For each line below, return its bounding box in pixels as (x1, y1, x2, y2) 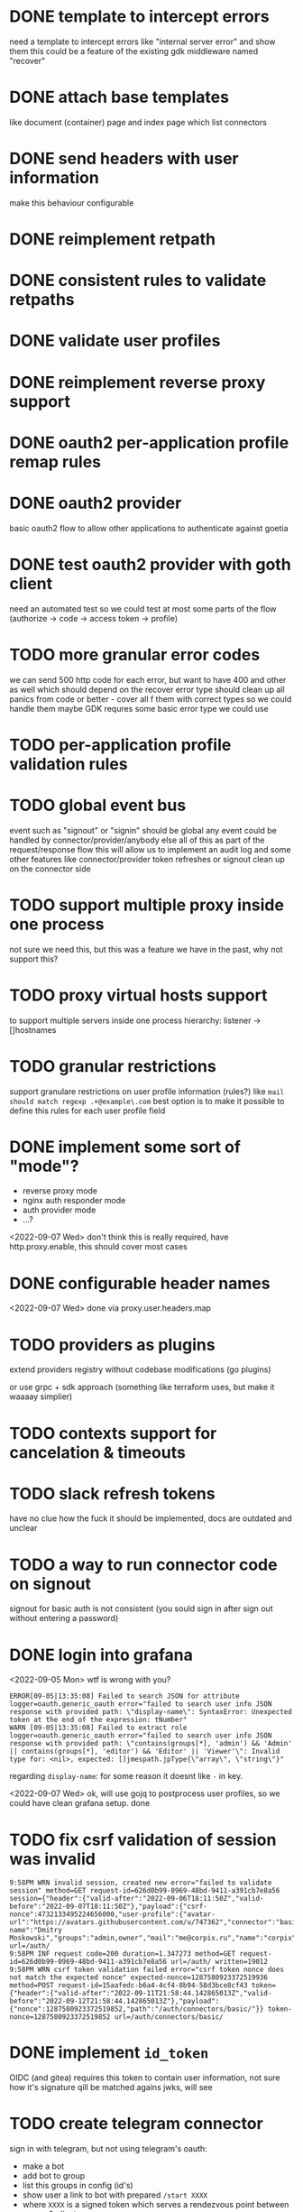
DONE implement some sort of (9, 1137, 242, 1157)
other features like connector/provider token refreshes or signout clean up (9, 853, 286, 864)
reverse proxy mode (22, 1185, 97, 1196)
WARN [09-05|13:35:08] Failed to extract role (9, 1723, 188, 1733)
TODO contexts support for (9, 1423, 217, 1443)
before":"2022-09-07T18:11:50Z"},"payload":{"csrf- (9, 1902, 207, 1912)
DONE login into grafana (9, 1645, 194, 1665)
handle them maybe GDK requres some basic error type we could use (9, 703, 269, 714)
